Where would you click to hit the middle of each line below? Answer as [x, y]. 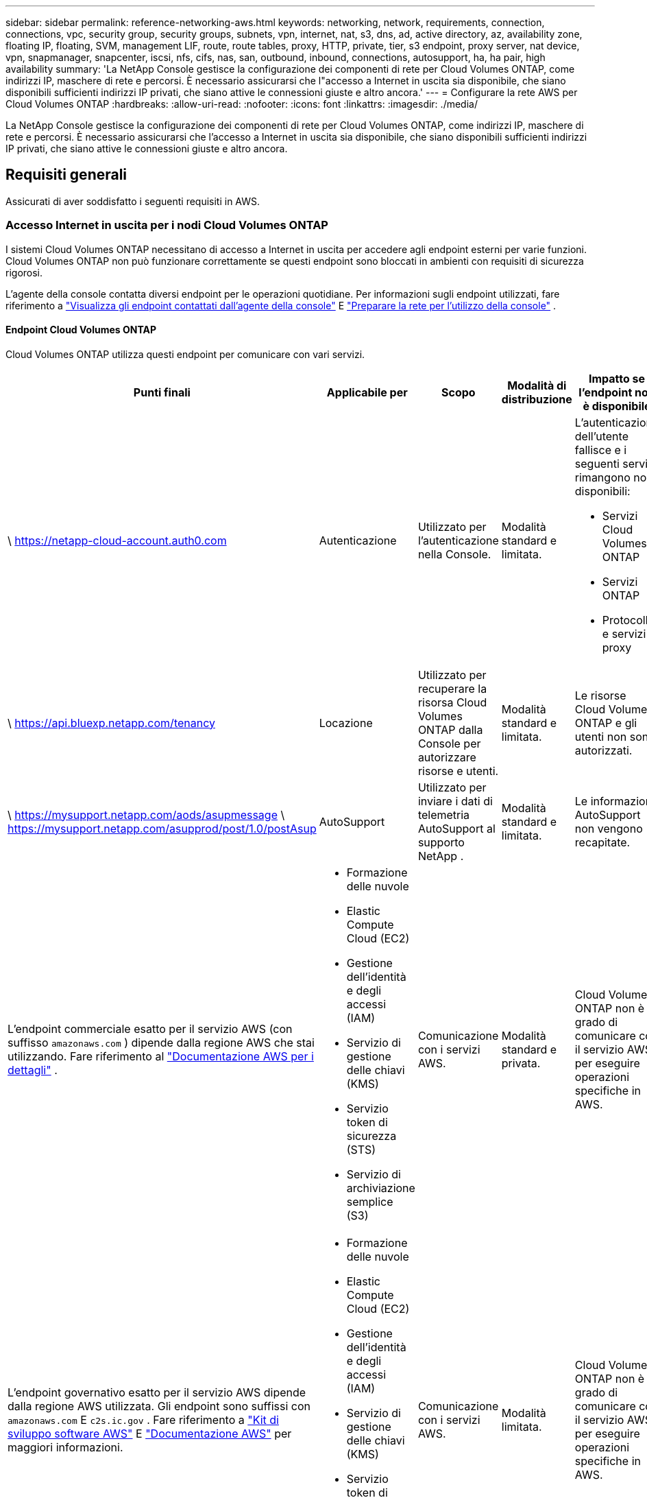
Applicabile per [367, 392]
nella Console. [454, 554]
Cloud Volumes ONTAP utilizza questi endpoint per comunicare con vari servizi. [185, 354]
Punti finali [162, 392]
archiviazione [381, 1188]
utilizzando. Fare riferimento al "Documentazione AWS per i [161, 1056]
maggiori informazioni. [65, 1447]
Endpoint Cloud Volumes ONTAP [81, 330]
